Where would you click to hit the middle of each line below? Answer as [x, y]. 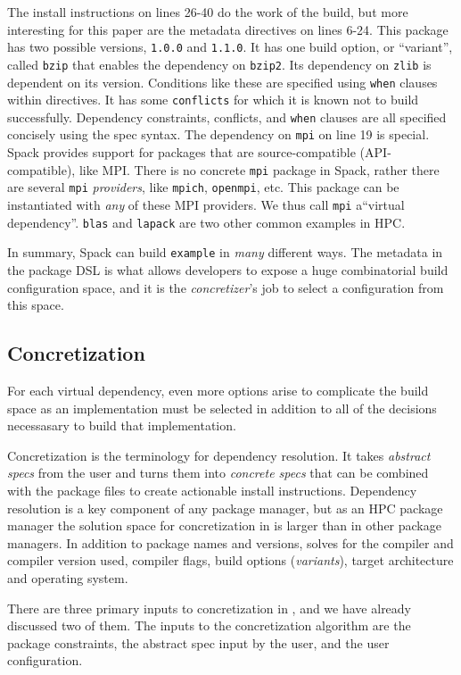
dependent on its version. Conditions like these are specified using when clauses [222, 82]
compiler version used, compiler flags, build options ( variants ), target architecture [230, 560]
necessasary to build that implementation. [122, 425]
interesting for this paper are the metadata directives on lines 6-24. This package [228, 29]
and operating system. [68, 577]
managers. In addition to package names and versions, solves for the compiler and [230, 542]
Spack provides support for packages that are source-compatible [181, 152]
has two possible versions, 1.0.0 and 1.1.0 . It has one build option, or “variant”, [230, 47]
